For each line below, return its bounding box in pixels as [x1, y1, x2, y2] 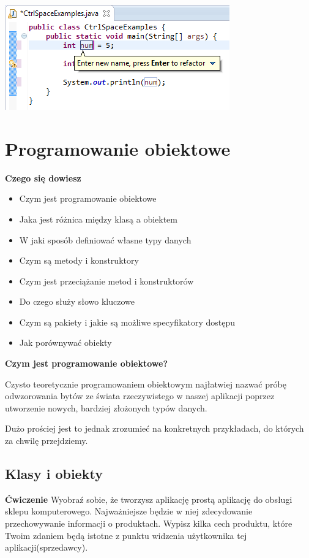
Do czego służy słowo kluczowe [19, 295, 135, 308]
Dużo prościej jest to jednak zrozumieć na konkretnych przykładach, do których [5, 422, 304, 435]
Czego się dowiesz [5, 171, 81, 184]
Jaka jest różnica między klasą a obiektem [19, 212, 177, 225]
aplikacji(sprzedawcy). [5, 541, 88, 554]
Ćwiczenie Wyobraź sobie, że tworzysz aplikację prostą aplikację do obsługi [5, 492, 292, 505]
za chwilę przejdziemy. [5, 434, 88, 447]
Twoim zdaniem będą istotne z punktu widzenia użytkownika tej [5, 529, 247, 541]
